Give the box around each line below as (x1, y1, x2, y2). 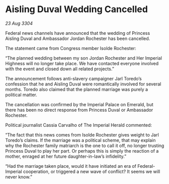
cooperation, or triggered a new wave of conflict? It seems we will (23, 168, 160, 174)
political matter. (5, 91, 37, 98)
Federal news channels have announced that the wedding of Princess (5, 30, 150, 36)
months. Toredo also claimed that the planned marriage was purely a (5, 86, 148, 92)
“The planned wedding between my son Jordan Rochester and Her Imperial (5, 55, 162, 61)
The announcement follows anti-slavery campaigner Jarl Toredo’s (5, 75, 142, 81)
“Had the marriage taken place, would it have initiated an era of (5, 163, 137, 169)
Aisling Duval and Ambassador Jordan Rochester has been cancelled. (5, 35, 150, 41)
